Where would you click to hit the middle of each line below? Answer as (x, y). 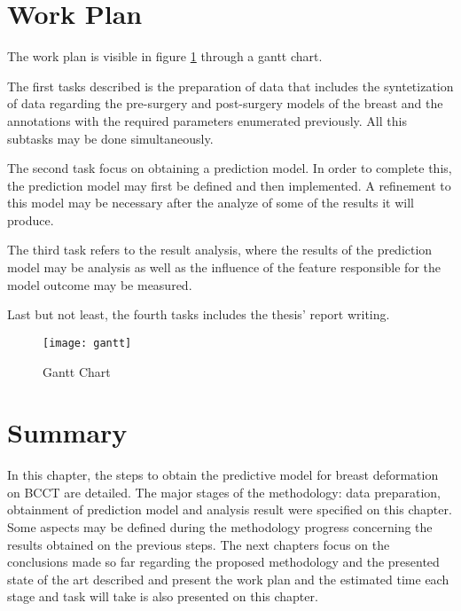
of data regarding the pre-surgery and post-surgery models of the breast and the (225, 103)
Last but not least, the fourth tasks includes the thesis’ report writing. (199, 314)
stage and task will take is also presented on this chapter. (163, 596)
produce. (31, 219)
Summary (67, 432)
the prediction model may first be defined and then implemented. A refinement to (229, 185)
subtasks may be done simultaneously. (110, 138)
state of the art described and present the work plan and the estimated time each (228, 579)
